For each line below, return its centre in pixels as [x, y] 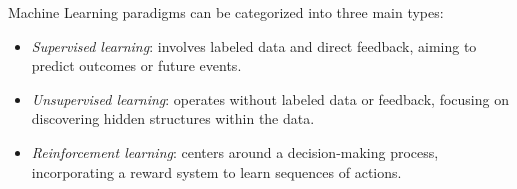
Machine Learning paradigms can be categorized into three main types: [226, 12]
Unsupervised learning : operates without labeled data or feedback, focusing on [270, 98]
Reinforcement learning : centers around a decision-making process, [235, 151]
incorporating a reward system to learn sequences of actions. [216, 171]
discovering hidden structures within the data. [173, 118]
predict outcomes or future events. [136, 65]
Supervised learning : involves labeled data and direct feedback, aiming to [254, 45]
